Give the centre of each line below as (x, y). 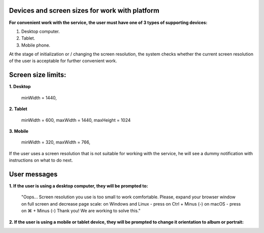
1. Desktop (20, 87)
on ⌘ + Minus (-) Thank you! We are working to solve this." (81, 211)
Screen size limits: (38, 75)
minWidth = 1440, (39, 97)
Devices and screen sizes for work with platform (84, 11)
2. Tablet (18, 109)
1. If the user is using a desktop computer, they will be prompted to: (79, 186)
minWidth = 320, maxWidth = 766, (56, 142)
